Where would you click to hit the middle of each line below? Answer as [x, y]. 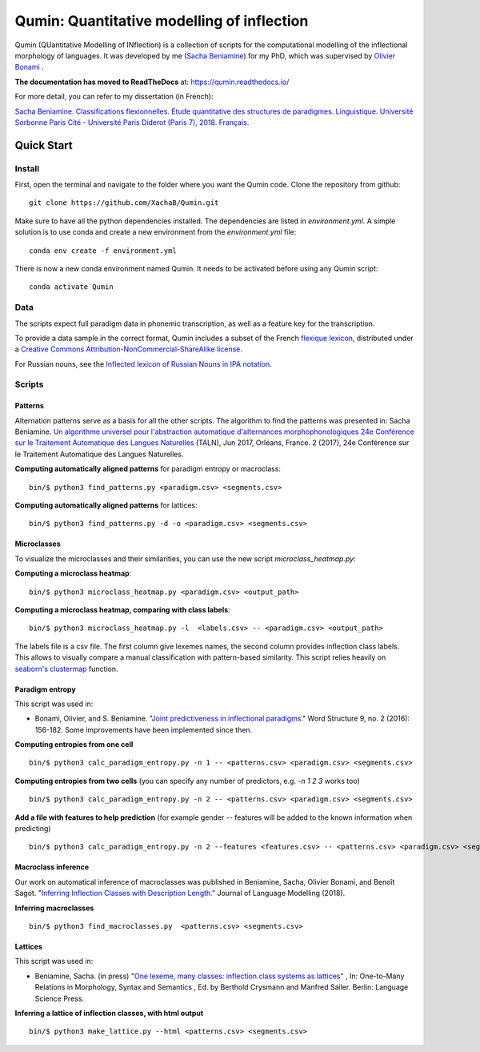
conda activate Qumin [71, 287]
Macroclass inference [52, 867]
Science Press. [59, 998]
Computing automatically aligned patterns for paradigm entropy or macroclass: [148, 469]
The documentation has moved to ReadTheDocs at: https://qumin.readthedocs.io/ [152, 82]
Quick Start [44, 145]
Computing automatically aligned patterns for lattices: [106, 505]
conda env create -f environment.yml [103, 251]
